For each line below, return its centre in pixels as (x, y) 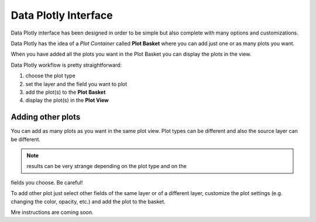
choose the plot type (50, 76)
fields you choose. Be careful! (47, 182)
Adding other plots (46, 117)
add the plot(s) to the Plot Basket (66, 92)
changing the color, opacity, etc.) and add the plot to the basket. (88, 201)
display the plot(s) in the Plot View (67, 100)
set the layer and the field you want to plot (76, 84)
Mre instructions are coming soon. (52, 212)
